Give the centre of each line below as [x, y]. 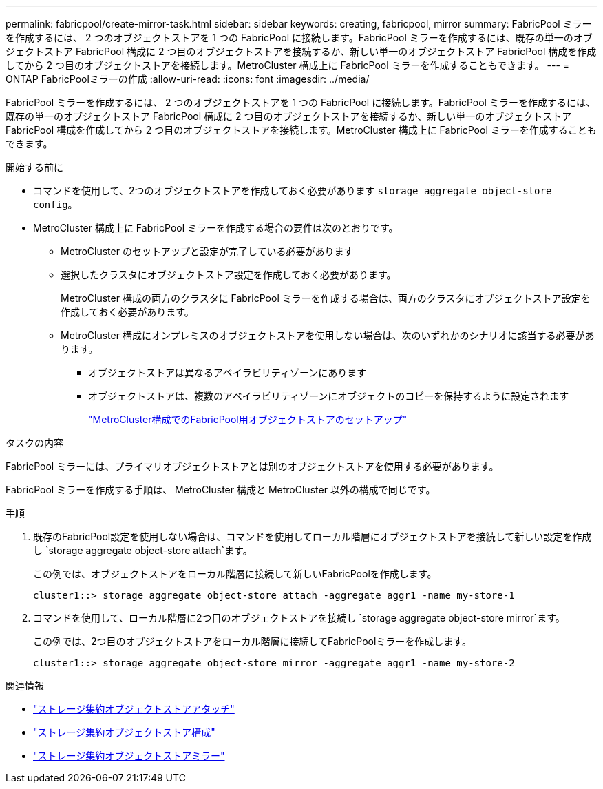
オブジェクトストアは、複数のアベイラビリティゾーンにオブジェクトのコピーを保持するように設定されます [329, 396]
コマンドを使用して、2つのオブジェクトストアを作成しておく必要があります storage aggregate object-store [293, 191]
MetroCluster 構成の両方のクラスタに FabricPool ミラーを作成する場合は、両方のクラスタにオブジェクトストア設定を [326, 298]
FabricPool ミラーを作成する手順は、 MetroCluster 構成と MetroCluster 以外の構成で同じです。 [221, 490]
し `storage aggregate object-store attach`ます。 [143, 550]
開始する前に [34, 167]
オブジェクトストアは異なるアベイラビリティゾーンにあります [228, 372]
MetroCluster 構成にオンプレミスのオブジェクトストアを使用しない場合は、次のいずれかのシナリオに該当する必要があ [328, 335]
